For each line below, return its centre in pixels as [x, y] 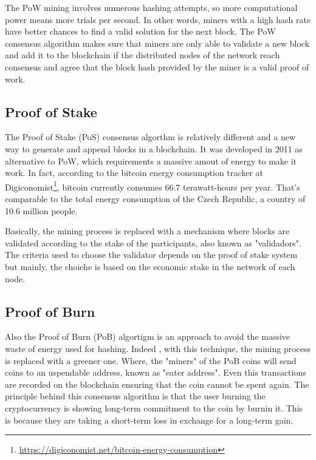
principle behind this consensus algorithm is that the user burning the [135, 396]
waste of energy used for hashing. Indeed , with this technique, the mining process [158, 348]
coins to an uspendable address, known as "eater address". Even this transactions [156, 372]
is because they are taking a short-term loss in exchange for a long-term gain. [149, 420]
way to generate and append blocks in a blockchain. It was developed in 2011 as [154, 148]
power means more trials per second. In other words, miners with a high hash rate [158, 19]
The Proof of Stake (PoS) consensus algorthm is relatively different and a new [150, 137]
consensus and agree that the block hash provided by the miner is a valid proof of [157, 66]
